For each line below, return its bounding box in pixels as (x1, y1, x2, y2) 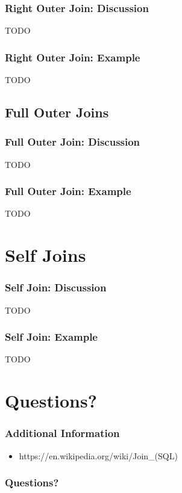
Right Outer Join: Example (5, 49, 140, 64)
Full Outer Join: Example (5, 184, 131, 199)
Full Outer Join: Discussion (5, 134, 140, 149)
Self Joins (5, 243, 86, 267)
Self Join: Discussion (5, 280, 107, 295)
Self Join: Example (5, 329, 98, 344)
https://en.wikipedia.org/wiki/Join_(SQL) (19, 449, 178, 462)
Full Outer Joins (5, 103, 109, 122)
